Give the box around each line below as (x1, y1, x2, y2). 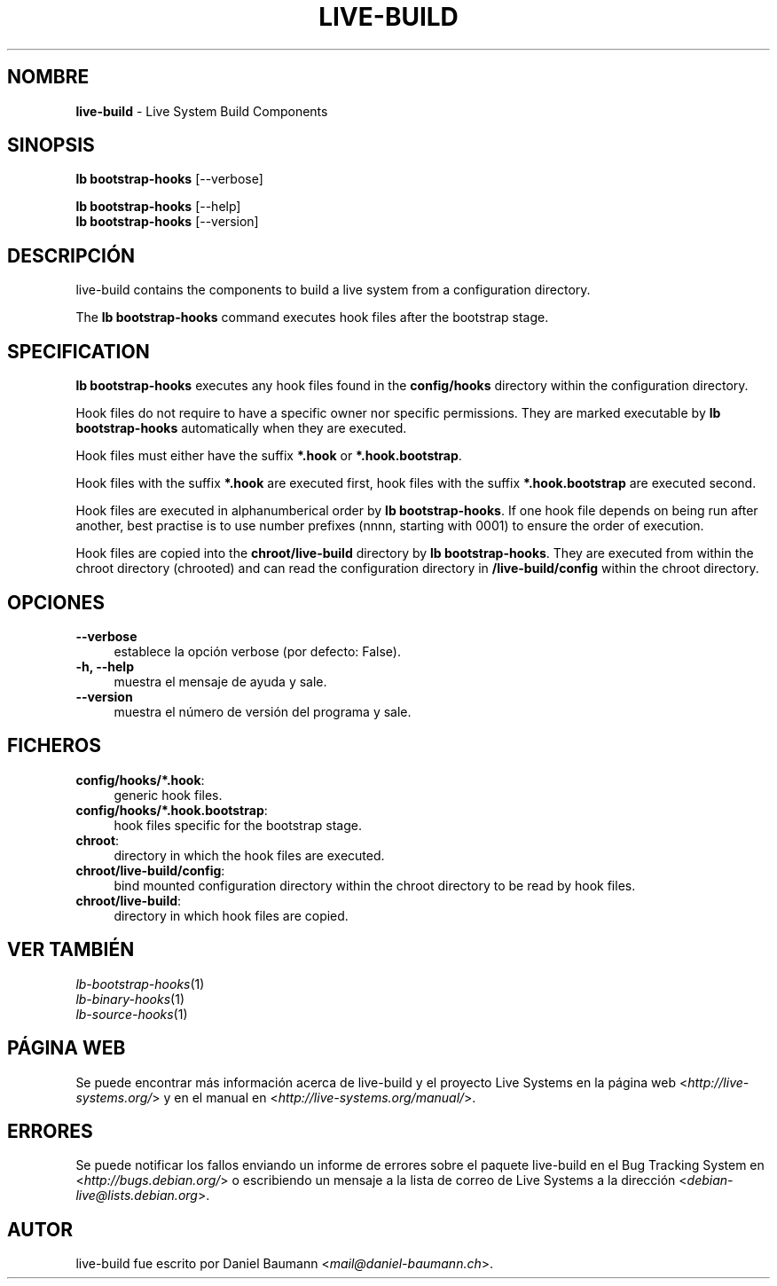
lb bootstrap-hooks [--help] (75, 199, 241, 215)
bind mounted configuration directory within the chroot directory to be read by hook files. (114, 877, 636, 893)
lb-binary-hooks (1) (75, 991, 185, 1007)
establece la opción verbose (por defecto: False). (114, 643, 401, 659)
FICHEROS (7, 734, 101, 757)
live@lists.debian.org (75, 1188, 198, 1204)
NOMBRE (7, 66, 90, 89)
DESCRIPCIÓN (7, 244, 136, 267)
